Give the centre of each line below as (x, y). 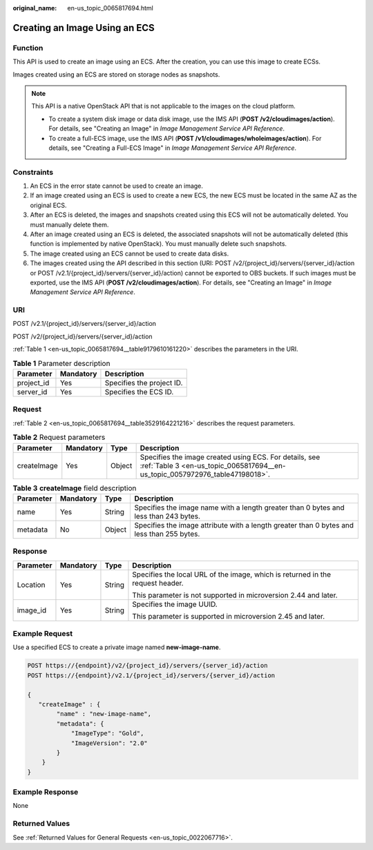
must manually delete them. (69, 224)
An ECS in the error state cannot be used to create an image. (117, 186)
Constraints (33, 172)
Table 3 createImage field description (75, 488)
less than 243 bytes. (167, 516)
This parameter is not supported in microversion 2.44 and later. (235, 595)
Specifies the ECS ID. (139, 392)
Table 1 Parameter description (61, 363)
